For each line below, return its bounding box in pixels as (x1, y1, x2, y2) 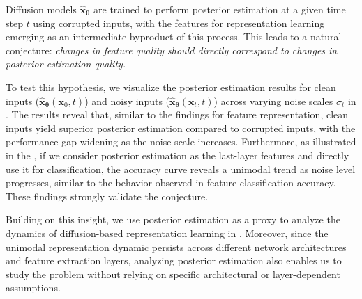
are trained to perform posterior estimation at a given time (93, 2, 346, 16)
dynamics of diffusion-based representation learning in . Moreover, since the (6, 225, 329, 240)
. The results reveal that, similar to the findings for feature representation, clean (6, 107, 349, 122)
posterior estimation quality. (6, 56, 126, 71)
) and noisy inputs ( (84, 93, 170, 108)
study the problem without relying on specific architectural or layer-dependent (6, 266, 340, 281)
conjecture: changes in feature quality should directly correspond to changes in (6, 42, 338, 57)
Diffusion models (6, 2, 77, 16)
